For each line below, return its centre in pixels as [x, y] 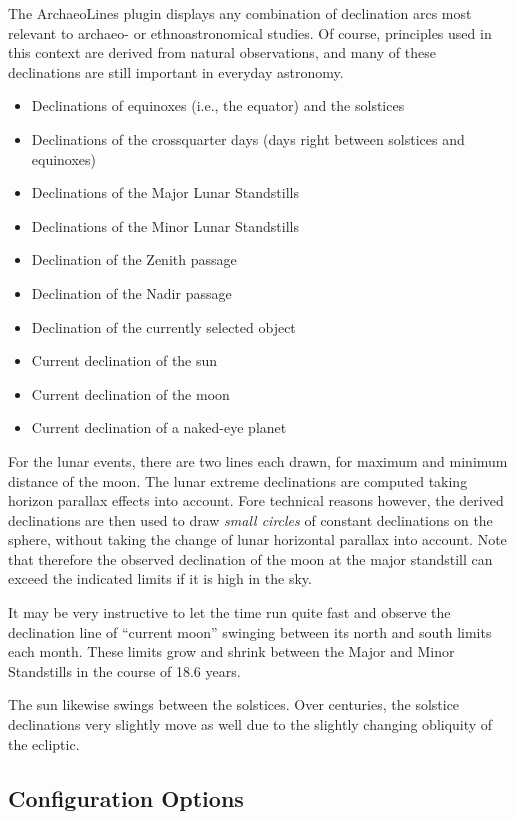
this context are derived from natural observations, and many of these [222, 52]
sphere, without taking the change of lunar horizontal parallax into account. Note [257, 539]
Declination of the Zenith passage [134, 259]
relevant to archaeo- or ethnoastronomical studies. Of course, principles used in [250, 32]
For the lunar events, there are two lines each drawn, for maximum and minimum [258, 460]
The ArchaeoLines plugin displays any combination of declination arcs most [240, 13]
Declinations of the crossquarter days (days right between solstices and [248, 138]
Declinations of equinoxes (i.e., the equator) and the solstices [218, 105]
